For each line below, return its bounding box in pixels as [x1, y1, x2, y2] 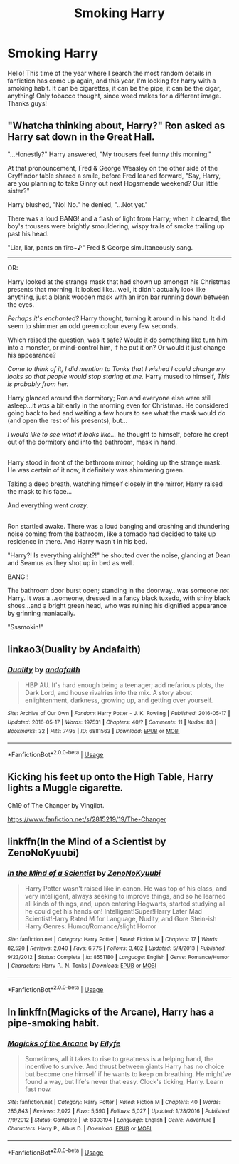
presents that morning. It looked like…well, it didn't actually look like [7, 285, 206, 293]
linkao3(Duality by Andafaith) [7, 643, 141, 655]
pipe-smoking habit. [7, 1017, 100, 1029]
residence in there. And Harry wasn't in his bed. [7, 537, 147, 545]
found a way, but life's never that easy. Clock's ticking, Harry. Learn [24, 1078, 224, 1086]
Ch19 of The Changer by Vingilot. [7, 801, 105, 809]
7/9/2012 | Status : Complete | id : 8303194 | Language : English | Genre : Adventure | [7, 1116, 216, 1123]
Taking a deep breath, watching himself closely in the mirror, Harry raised [7, 480, 223, 488]
